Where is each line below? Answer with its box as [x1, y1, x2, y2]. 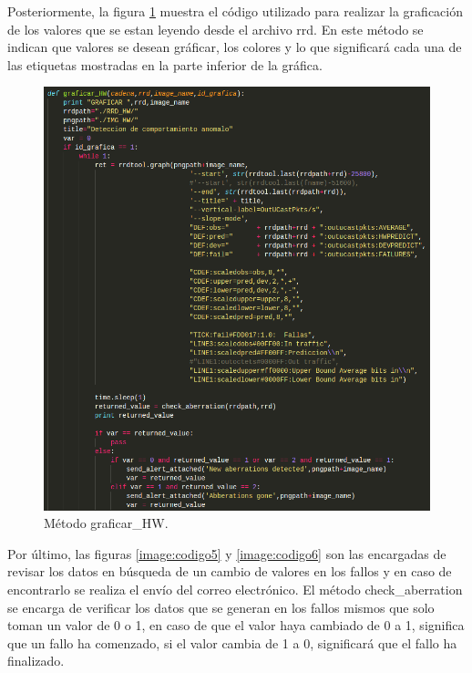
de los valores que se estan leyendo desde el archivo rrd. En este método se [7, 19, 424, 38]
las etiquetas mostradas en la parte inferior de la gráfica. [7, 55, 323, 74]
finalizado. [7, 651, 65, 670]
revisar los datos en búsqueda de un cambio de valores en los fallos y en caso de [7, 562, 452, 581]
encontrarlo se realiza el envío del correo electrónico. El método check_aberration [7, 579, 463, 598]
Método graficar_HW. [44, 513, 169, 533]
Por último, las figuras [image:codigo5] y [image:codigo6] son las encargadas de [7, 544, 446, 563]
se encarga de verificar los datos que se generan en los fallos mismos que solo [7, 597, 435, 616]
